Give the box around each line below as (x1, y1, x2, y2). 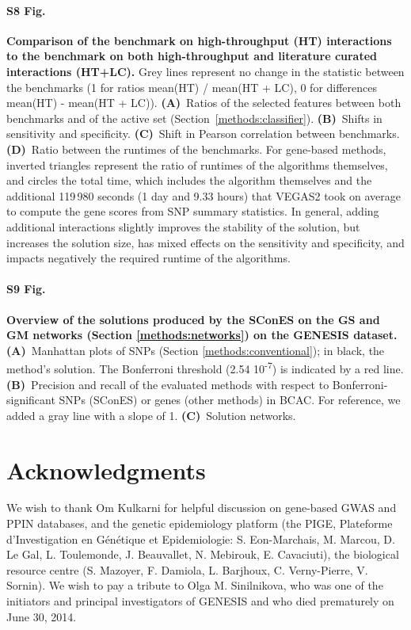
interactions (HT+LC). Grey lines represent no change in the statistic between (6, 63, 405, 79)
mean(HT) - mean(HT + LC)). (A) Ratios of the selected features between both (6, 94, 401, 111)
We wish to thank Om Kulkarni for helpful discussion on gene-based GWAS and (6, 499, 397, 516)
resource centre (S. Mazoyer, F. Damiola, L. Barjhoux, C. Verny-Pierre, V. (6, 561, 368, 578)
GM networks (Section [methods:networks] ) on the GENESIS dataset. (6, 326, 398, 343)
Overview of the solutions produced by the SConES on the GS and (6, 311, 380, 327)
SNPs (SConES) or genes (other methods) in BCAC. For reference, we (59, 391, 401, 408)
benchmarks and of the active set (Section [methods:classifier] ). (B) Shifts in (6, 109, 382, 126)
